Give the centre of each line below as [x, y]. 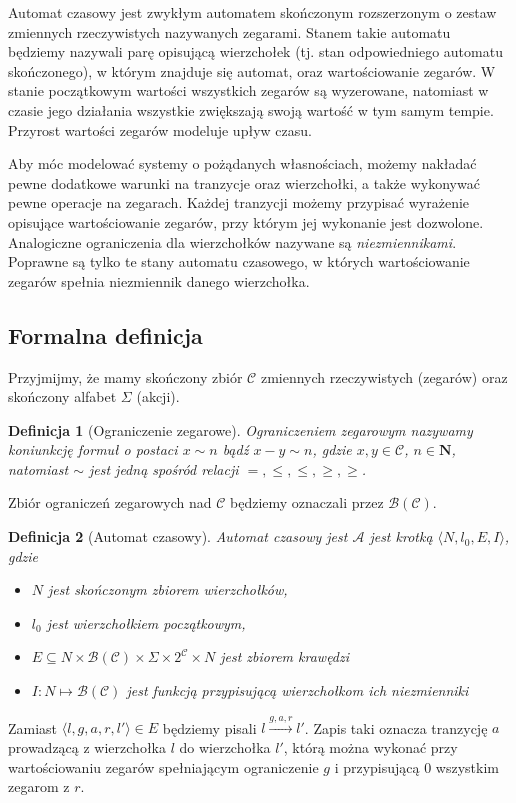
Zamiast [33, 727]
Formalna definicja [105, 334]
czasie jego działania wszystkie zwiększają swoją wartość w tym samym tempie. [251, 109]
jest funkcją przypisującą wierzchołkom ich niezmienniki [297, 690]
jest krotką [401, 536]
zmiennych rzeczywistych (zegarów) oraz [384, 376]
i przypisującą [377, 766]
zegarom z [39, 786]
